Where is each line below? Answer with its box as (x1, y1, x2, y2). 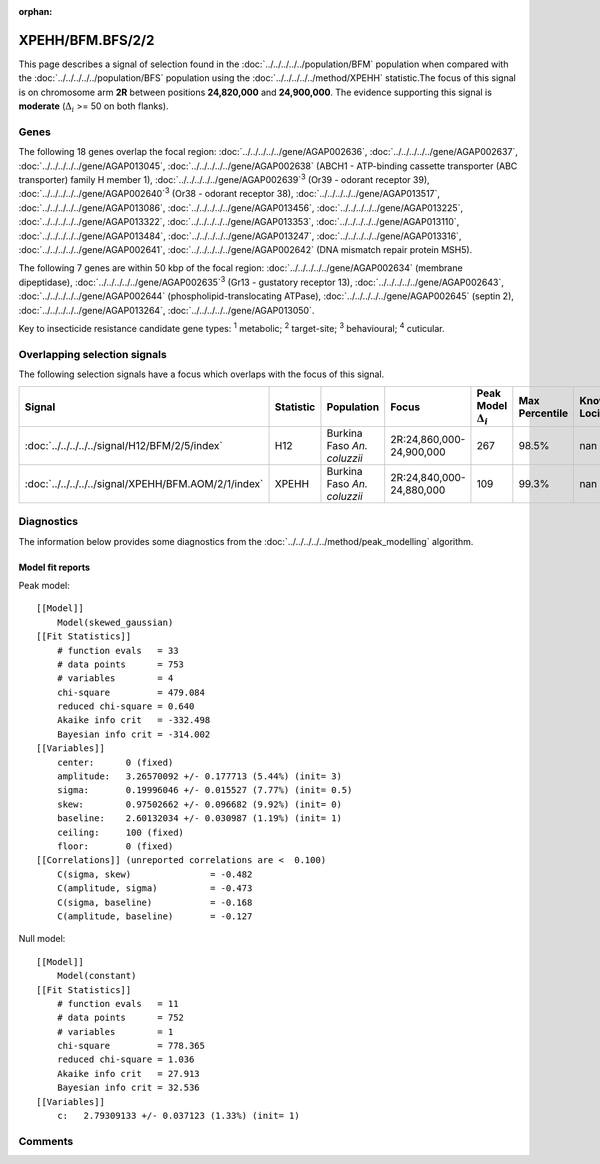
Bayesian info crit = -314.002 (56, 728, 211, 740)
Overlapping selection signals (18, 347, 167, 361)
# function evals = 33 (56, 645, 179, 656)
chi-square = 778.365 (56, 1040, 205, 1052)
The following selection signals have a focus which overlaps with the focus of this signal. (18, 368, 385, 380)
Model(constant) (56, 970, 137, 982)
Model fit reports (18, 561, 90, 573)
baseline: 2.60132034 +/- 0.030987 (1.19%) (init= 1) (56, 813, 342, 824)
